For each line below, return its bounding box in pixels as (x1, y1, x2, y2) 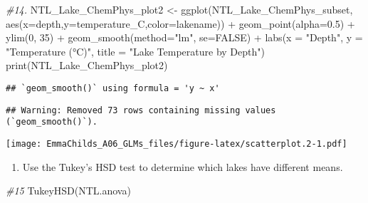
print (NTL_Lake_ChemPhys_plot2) (6, 58, 168, 73)
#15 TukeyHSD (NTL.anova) (6, 183, 131, 198)
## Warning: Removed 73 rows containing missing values (6, 105, 276, 115)
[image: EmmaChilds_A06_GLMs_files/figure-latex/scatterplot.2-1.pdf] (6, 138, 347, 149)
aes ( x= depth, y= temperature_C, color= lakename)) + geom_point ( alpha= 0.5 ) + (6, 16, 355, 31)
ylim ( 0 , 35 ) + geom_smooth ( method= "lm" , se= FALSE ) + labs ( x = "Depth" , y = (6, 30, 363, 45)
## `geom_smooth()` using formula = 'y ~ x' (6, 83, 220, 93)
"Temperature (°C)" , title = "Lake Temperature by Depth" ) (6, 43, 265, 58)
